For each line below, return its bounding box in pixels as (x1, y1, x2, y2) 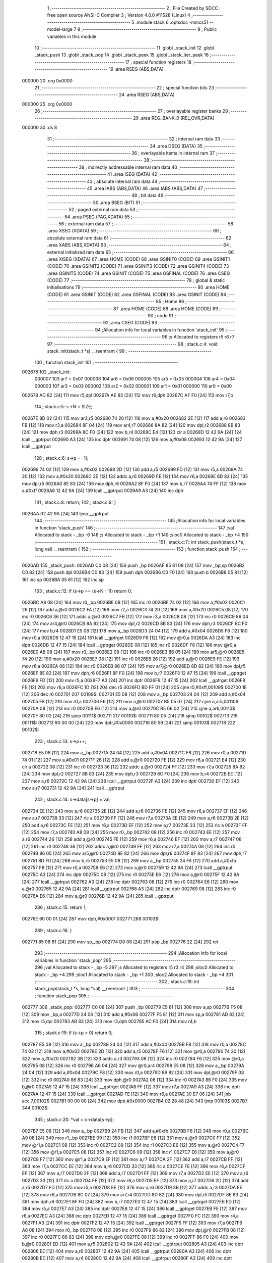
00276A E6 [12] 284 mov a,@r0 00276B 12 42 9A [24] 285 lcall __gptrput (22, 893, 174, 899)
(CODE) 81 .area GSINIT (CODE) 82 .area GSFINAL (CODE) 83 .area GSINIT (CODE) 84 (47, 291, 227, 298)
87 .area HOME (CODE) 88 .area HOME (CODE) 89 (113, 306, 219, 312)
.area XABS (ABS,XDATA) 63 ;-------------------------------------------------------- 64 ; (47, 242, 232, 248)
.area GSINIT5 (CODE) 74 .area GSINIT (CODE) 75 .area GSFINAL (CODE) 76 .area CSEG (47, 270, 230, 276)
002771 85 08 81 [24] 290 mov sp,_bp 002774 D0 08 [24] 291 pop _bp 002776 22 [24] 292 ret (22, 939, 219, 945)
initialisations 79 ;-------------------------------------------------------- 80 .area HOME (47, 284, 230, 290)
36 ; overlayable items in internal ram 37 (131, 150, 215, 156)
